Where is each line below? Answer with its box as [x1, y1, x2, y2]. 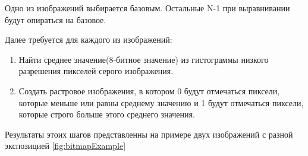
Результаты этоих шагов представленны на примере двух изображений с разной [5, 128, 293, 140]
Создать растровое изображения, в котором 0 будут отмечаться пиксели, [18, 84, 280, 97]
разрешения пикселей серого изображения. [18, 65, 174, 77]
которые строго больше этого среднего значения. [18, 108, 195, 120]
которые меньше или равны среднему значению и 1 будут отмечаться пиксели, [18, 96, 304, 109]
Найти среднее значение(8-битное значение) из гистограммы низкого [18, 53, 269, 65]
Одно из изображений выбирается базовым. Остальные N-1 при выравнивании [5, 2, 290, 14]
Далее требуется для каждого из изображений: [5, 33, 172, 46]
